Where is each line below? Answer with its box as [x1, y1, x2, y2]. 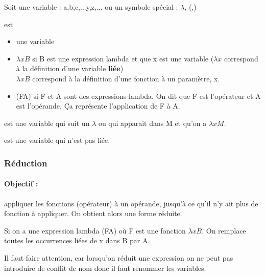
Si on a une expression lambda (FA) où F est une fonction [4, 225, 186, 236]
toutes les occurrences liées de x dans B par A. [4, 235, 150, 246]
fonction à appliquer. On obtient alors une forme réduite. [4, 208, 182, 219]
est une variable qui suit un [4, 117, 90, 128]
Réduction [4, 156, 47, 169]
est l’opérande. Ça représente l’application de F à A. [16, 100, 180, 111]
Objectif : [4, 178, 38, 189]
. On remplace [202, 225, 246, 236]
